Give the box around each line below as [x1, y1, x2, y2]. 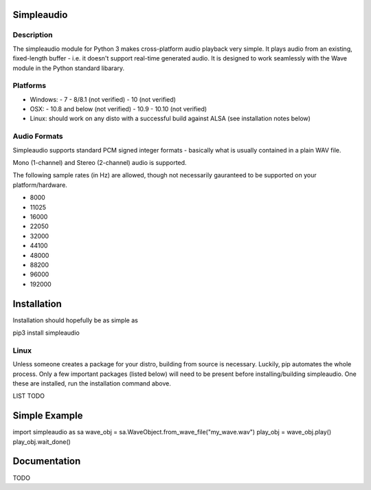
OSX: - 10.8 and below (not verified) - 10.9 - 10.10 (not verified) [30, 105, 207, 113]
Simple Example [12, 410, 83, 422]
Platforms [12, 81, 47, 91]
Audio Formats [12, 131, 63, 141]
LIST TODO [12, 392, 45, 400]
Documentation [12, 456, 81, 467]
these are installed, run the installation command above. [12, 379, 171, 388]
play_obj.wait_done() [12, 437, 71, 446]
